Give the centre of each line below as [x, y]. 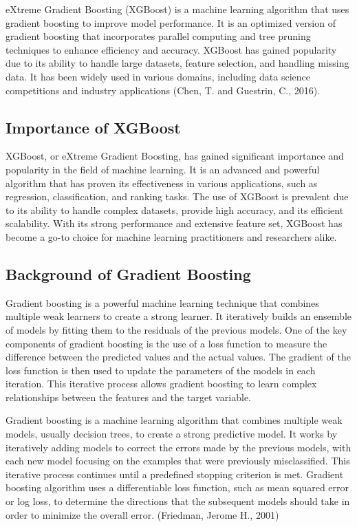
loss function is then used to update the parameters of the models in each [161, 370]
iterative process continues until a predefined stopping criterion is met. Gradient [175, 474]
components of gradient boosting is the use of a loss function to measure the [166, 343]
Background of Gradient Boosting [128, 273]
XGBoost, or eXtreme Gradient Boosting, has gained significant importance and [175, 156]
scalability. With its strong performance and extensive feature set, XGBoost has [174, 223]
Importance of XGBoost [93, 127]
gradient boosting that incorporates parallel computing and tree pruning [158, 36]
